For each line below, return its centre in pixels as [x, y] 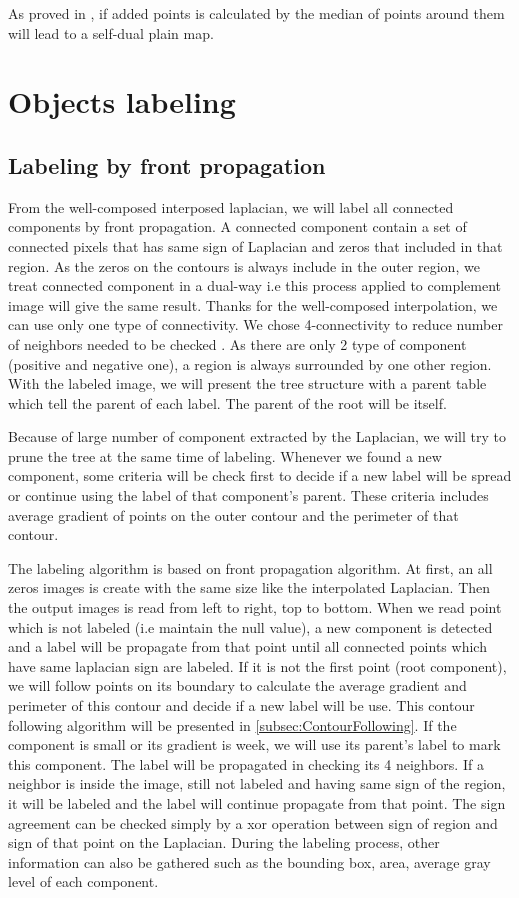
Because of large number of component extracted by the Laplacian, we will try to [257, 436]
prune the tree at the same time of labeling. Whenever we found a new [225, 455]
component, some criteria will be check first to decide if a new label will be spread [260, 475]
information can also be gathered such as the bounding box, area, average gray [249, 861]
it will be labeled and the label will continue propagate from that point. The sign [257, 802]
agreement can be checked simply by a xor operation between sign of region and [253, 822]
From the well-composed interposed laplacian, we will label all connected [231, 206]
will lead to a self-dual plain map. [111, 32]
